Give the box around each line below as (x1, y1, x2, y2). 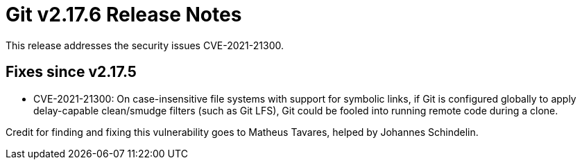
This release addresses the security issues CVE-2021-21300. (6, 39, 284, 51)
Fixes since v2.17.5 (6, 63, 137, 81)
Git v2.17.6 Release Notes (6, 3, 242, 26)
